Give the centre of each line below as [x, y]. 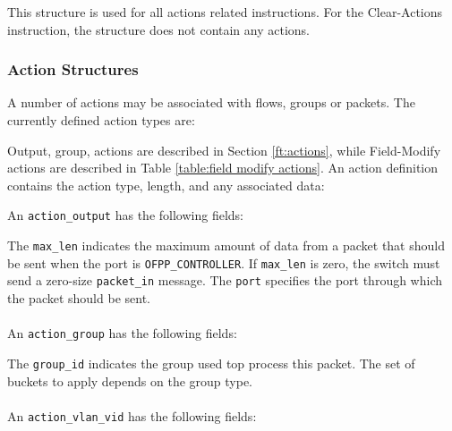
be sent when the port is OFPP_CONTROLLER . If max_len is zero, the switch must [224, 262]
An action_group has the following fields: [122, 333]
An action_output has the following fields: [125, 215]
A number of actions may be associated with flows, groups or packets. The [211, 102]
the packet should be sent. [79, 298]
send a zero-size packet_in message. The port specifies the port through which [225, 280]
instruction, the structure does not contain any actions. [159, 29]
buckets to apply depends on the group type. [130, 380]
